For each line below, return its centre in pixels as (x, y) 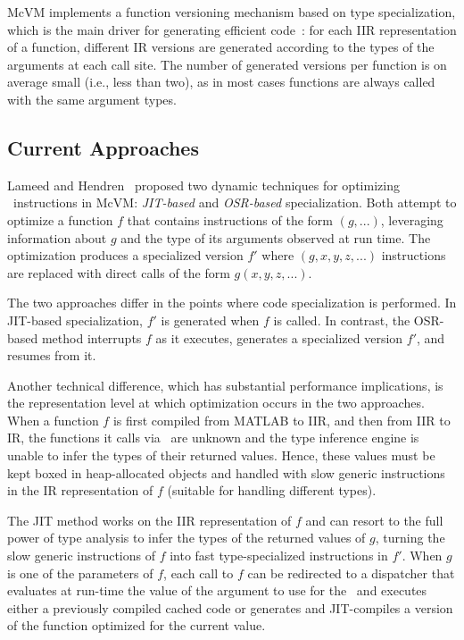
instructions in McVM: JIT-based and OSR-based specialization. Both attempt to (235, 202)
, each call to (199, 573)
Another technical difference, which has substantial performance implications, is (225, 385)
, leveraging (412, 219)
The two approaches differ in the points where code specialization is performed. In (232, 303)
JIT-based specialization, (75, 320)
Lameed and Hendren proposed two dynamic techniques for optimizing (203, 185)
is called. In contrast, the (342, 320)
